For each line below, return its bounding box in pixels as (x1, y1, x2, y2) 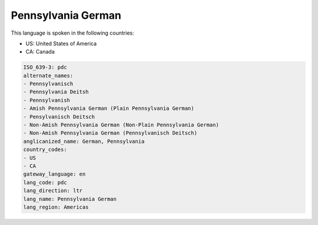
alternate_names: (23, 72, 74, 79)
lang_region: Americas (23, 203, 89, 210)
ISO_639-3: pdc (23, 64, 67, 70)
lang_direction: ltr (23, 187, 82, 194)
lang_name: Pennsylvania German (23, 196, 117, 202)
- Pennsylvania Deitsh (23, 89, 89, 95)
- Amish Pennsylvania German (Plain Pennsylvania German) (23, 105, 194, 112)
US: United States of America (25, 40, 97, 47)
